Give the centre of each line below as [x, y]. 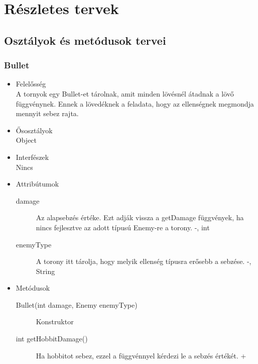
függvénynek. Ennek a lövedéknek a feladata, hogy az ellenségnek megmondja [135, 103]
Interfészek [32, 157]
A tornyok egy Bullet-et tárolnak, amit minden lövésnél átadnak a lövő [125, 93]
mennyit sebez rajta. [47, 113]
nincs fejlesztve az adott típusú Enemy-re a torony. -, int [123, 227]
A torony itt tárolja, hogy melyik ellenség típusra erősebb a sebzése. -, [144, 261]
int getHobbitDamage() [52, 339]
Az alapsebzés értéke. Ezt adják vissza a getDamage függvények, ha [140, 217]
